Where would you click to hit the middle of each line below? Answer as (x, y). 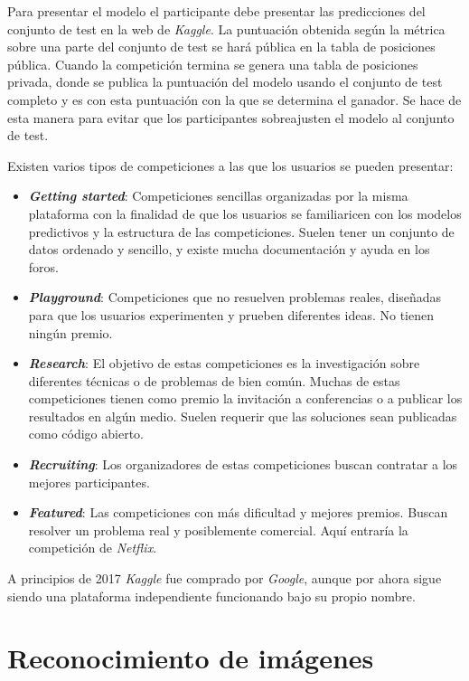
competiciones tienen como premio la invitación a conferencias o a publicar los (245, 398)
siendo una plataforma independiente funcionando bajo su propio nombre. (211, 596)
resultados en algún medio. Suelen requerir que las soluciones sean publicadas (243, 416)
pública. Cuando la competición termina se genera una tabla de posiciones (213, 64)
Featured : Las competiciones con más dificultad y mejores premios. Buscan (238, 512)
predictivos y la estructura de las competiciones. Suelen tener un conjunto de (241, 231)
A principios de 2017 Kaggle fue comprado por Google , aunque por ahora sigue (225, 578)
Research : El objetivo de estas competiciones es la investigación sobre (224, 363)
